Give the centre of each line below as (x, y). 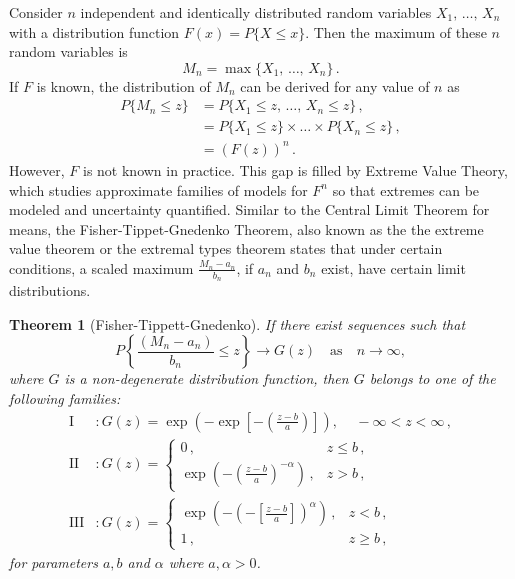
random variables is (68, 51)
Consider (36, 12)
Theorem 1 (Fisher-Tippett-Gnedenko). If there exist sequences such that (237, 323)
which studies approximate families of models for (158, 189)
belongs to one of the (432, 378)
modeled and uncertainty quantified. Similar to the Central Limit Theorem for (249, 209)
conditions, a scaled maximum (101, 267)
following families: (65, 397)
